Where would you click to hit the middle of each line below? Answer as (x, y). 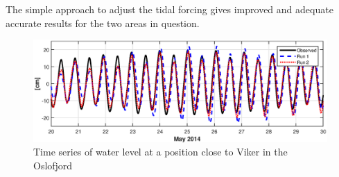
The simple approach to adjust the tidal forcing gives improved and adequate (169, 9)
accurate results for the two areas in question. (103, 23)
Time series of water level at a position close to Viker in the (160, 152)
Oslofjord (53, 165)
